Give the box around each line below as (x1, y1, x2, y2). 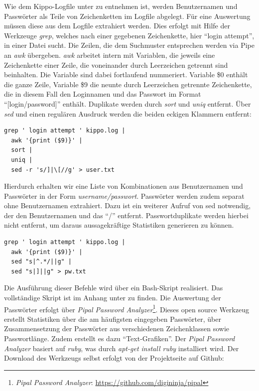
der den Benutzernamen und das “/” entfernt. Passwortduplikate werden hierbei (4, 210, 249, 220)
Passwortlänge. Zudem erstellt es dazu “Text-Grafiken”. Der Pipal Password (4, 333, 235, 344)
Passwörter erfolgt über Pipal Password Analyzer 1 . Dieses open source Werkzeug (4, 302, 249, 314)
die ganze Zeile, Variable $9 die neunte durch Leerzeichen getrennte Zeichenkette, (4, 79, 252, 89)
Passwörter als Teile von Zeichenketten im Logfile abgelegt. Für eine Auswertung (4, 10, 251, 21)
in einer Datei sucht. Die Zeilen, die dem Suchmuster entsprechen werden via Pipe (4, 40, 255, 50)
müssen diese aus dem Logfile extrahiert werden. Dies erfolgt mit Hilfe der (4, 20, 230, 31)
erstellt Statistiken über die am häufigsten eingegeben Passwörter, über (4, 313, 221, 324)
